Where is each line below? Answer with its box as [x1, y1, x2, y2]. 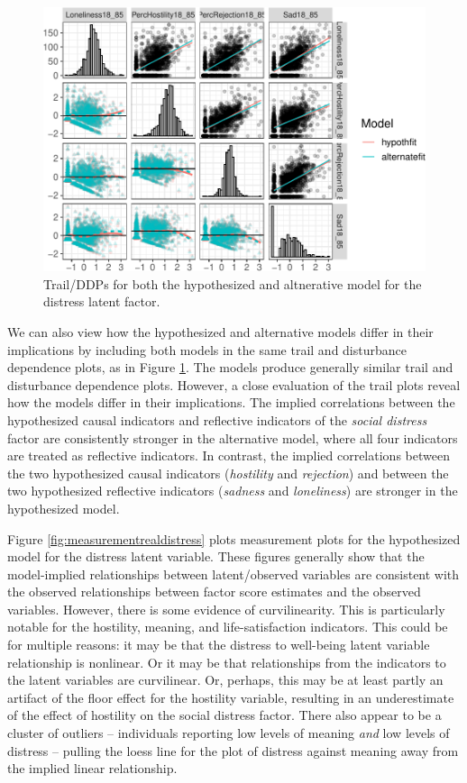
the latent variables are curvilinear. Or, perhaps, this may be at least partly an [7, 670, 444, 689]
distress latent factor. [43, 292, 160, 311]
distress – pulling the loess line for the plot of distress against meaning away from [7, 741, 459, 760]
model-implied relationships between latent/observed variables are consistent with [7, 564, 460, 583]
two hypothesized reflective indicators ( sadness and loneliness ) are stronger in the [7, 481, 458, 500]
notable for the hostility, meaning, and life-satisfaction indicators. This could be [7, 617, 448, 636]
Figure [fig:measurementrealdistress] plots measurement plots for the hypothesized [7, 529, 461, 548]
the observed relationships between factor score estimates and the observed [7, 582, 421, 601]
